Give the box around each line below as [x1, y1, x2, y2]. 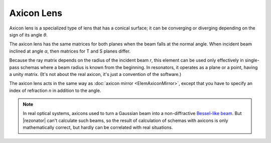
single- [244, 57, 259, 63]
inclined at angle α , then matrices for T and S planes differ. [9, 48, 130, 54]
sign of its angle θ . [9, 31, 48, 37]
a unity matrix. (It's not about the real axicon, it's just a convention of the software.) [9, 71, 182, 77]
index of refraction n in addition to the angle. [9, 87, 101, 93]
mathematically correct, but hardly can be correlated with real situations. [23, 124, 173, 130]
